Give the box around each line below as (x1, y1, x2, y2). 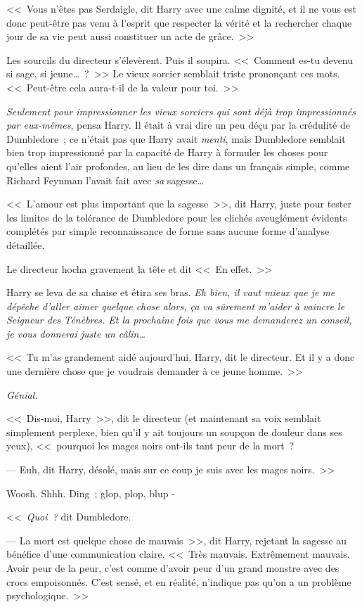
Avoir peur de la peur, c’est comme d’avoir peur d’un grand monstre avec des (6, 561, 340, 575)
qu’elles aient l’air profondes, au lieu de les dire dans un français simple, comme (6, 158, 350, 173)
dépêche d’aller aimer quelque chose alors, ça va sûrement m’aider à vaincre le (6, 298, 344, 313)
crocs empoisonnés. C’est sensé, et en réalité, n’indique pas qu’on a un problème (6, 574, 351, 589)
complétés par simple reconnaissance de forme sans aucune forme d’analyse (6, 224, 330, 238)
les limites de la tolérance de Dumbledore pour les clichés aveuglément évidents (6, 210, 347, 224)
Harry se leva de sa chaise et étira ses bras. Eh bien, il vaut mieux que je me (6, 285, 335, 300)
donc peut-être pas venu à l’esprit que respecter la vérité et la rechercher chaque (6, 15, 352, 30)
